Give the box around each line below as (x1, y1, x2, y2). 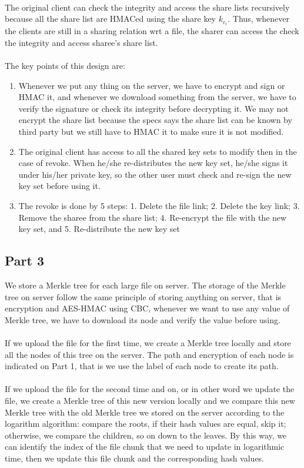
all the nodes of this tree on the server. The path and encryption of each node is (5, 348, 294, 360)
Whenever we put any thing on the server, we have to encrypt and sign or (18, 79, 285, 91)
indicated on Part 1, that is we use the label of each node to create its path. (5, 360, 279, 372)
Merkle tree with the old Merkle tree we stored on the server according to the (5, 406, 285, 418)
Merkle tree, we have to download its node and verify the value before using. (5, 313, 280, 326)
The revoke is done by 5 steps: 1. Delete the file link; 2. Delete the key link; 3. (18, 200, 300, 211)
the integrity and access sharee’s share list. (5, 36, 158, 48)
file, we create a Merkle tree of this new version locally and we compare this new (5, 394, 295, 406)
